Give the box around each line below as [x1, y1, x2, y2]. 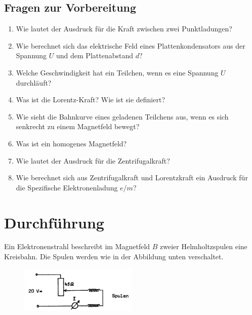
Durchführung [4, 212, 104, 232]
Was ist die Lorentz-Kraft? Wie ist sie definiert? [16, 94, 165, 105]
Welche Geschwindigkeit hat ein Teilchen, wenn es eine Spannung [16, 67, 219, 77]
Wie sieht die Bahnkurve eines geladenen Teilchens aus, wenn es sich [16, 111, 229, 122]
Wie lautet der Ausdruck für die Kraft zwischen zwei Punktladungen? [16, 23, 232, 34]
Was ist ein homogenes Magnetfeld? [16, 138, 127, 148]
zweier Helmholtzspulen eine [160, 241, 247, 252]
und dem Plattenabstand [56, 50, 133, 61]
